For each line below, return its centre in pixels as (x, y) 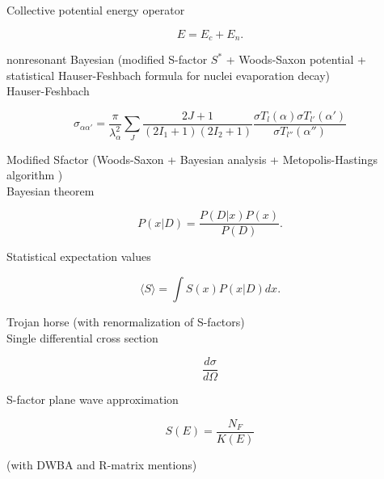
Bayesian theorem (51, 190)
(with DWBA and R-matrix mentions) (102, 464)
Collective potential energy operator (96, 10)
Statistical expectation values (79, 256)
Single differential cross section (82, 337)
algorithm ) (35, 175)
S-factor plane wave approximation (93, 399)
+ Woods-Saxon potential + (296, 59)
